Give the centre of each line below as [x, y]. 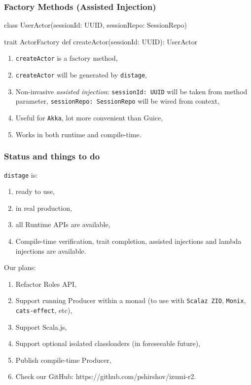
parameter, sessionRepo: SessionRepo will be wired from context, [117, 101]
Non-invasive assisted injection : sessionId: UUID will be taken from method [131, 91]
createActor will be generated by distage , [81, 75]
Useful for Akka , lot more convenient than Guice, [89, 118]
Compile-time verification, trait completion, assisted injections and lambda [128, 241]
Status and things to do [52, 156]
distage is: [21, 174]
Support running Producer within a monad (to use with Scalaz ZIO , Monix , [131, 300]
